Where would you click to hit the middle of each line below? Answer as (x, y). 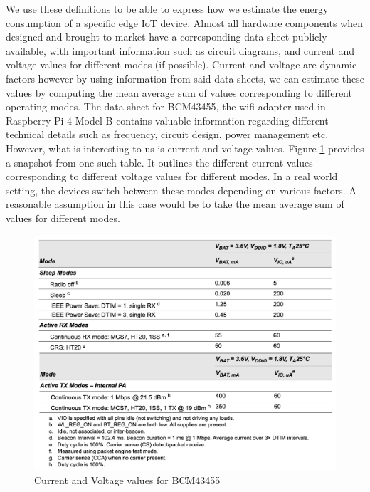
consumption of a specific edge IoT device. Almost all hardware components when (185, 22)
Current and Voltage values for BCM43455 (127, 480)
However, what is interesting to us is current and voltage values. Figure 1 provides (185, 148)
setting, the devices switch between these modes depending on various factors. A (181, 190)
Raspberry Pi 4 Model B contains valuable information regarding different (167, 120)
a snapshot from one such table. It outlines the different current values (159, 162)
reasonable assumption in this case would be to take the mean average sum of (175, 204)
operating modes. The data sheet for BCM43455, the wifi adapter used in (166, 106)
